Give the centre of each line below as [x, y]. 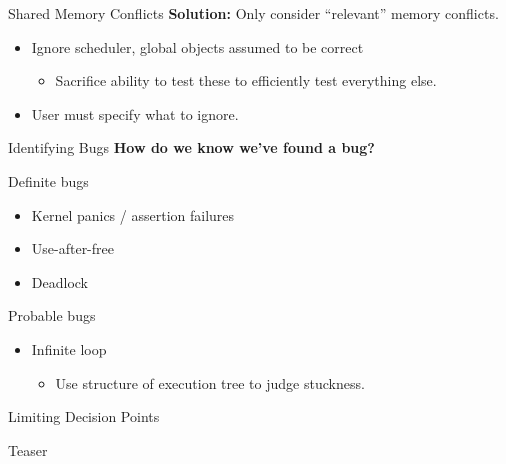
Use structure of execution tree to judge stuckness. [210, 382]
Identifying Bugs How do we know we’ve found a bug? [191, 147]
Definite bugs [48, 180]
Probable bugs [52, 315]
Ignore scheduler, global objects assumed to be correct [197, 46]
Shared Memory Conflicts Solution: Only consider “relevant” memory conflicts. [253, 13]
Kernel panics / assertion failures [133, 214]
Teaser [28, 449]
